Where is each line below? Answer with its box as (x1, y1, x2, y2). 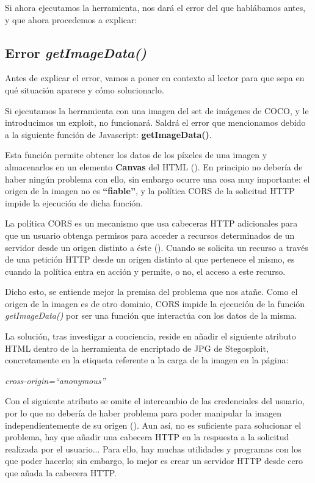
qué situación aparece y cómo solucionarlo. (5, 83, 164, 96)
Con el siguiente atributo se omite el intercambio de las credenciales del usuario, (5, 394, 305, 407)
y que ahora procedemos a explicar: (5, 13, 137, 26)
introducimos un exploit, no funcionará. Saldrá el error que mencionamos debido (5, 116, 306, 129)
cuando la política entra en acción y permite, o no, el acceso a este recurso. (5, 264, 286, 277)
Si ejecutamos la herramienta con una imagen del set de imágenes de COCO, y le (5, 104, 309, 117)
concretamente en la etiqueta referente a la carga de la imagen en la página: (5, 354, 289, 366)
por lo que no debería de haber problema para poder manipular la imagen (5, 407, 281, 419)
